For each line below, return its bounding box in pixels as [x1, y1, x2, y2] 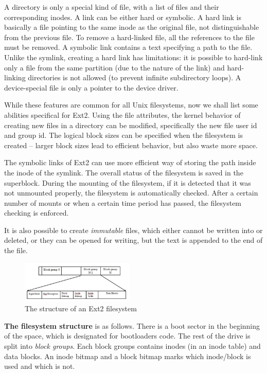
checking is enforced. [4, 207, 69, 218]
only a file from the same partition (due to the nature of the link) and [4, 62, 225, 73]
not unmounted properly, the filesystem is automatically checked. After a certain [4, 187, 258, 198]
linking [4, 72, 26, 83]
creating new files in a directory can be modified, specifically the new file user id [4, 119, 257, 130]
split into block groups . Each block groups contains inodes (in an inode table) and [4, 340, 261, 351]
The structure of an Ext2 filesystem [25, 303, 137, 314]
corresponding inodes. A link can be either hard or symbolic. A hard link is [4, 11, 242, 22]
